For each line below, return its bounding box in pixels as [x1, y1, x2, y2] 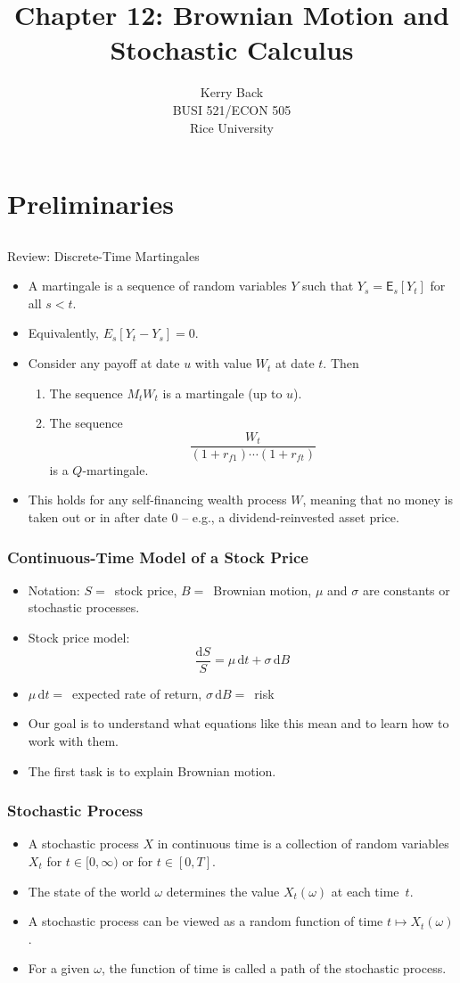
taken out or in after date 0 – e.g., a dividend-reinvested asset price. [28, 508, 399, 527]
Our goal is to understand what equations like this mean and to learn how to [28, 714, 449, 733]
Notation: [28, 580, 80, 599]
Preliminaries [7, 185, 174, 222]
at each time [331, 881, 399, 900]
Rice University [189, 118, 275, 136]
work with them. [28, 731, 119, 750]
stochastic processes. [28, 598, 140, 617]
